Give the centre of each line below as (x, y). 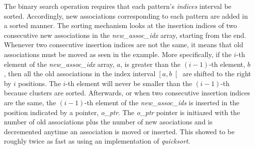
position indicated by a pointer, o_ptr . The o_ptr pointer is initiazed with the (122, 112)
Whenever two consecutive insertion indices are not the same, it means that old (124, 45)
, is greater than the (151, 64)
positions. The (39, 83)
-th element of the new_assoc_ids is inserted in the (162, 102)
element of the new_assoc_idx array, (59, 64)
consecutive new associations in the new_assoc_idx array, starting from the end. (125, 35)
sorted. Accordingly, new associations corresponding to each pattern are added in (126, 15)
